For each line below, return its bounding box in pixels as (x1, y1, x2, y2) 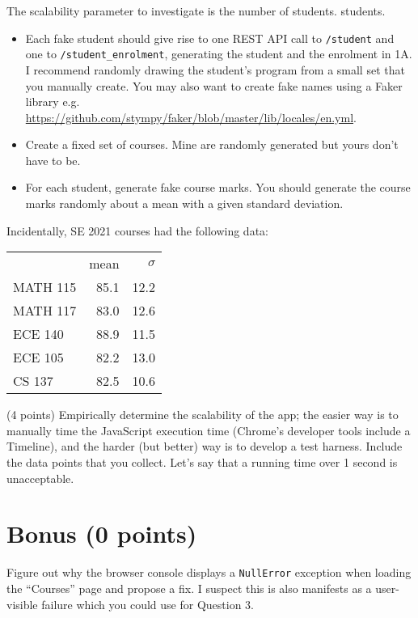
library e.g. (25, 93, 80, 110)
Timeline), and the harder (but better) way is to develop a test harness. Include (6, 438, 403, 455)
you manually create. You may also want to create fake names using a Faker (25, 77, 403, 94)
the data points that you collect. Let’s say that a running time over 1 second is (6, 454, 398, 471)
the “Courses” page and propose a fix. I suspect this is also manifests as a (6, 580, 372, 596)
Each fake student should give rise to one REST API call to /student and (25, 29, 395, 46)
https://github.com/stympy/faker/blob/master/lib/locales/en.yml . (25, 108, 357, 125)
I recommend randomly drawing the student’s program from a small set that (25, 61, 405, 78)
